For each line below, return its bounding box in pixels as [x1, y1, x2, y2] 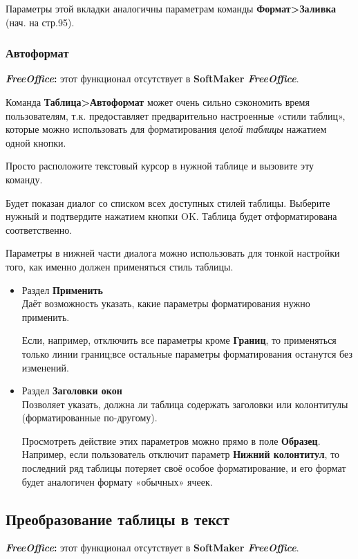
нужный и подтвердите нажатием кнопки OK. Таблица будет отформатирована [6, 209, 337, 223]
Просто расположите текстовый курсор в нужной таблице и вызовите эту [6, 158, 314, 173]
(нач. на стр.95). [6, 15, 75, 29]
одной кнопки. [6, 135, 66, 149]
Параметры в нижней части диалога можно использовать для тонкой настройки [6, 246, 340, 260]
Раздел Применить [21, 282, 103, 297]
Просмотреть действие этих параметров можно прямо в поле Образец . [21, 433, 321, 448]
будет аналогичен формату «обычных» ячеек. [21, 474, 213, 488]
